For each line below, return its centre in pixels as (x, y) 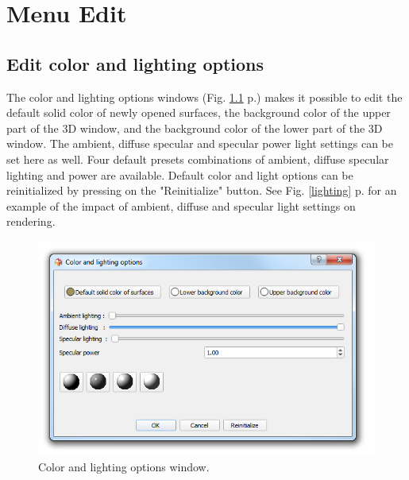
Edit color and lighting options (135, 63)
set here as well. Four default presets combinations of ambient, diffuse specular (198, 159)
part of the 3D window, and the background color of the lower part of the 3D (195, 128)
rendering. (31, 221)
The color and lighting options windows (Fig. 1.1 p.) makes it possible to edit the (204, 97)
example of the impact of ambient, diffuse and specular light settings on (181, 205)
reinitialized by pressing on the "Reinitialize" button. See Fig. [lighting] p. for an (202, 190)
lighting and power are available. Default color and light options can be (180, 174)
